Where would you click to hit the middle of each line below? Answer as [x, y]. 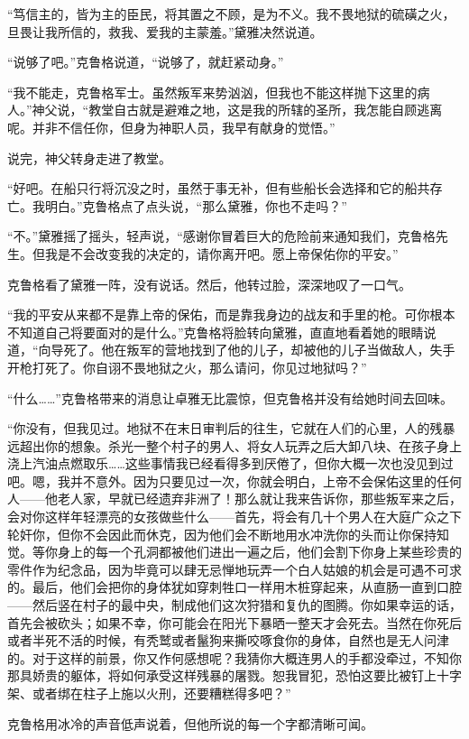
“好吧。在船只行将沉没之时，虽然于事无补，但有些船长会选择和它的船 [212, 188]
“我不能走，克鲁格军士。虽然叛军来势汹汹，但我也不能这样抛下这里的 [212, 92]
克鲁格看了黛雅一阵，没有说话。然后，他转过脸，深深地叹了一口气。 [209, 284]
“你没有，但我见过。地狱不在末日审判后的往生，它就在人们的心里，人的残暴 [231, 428]
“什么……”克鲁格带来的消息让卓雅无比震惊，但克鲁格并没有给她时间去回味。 [230, 397]
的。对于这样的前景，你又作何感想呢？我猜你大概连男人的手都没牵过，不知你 [234, 657]
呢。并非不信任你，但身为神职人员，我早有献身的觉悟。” [171, 127]
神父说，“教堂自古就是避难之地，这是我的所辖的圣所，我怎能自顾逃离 [237, 110]
